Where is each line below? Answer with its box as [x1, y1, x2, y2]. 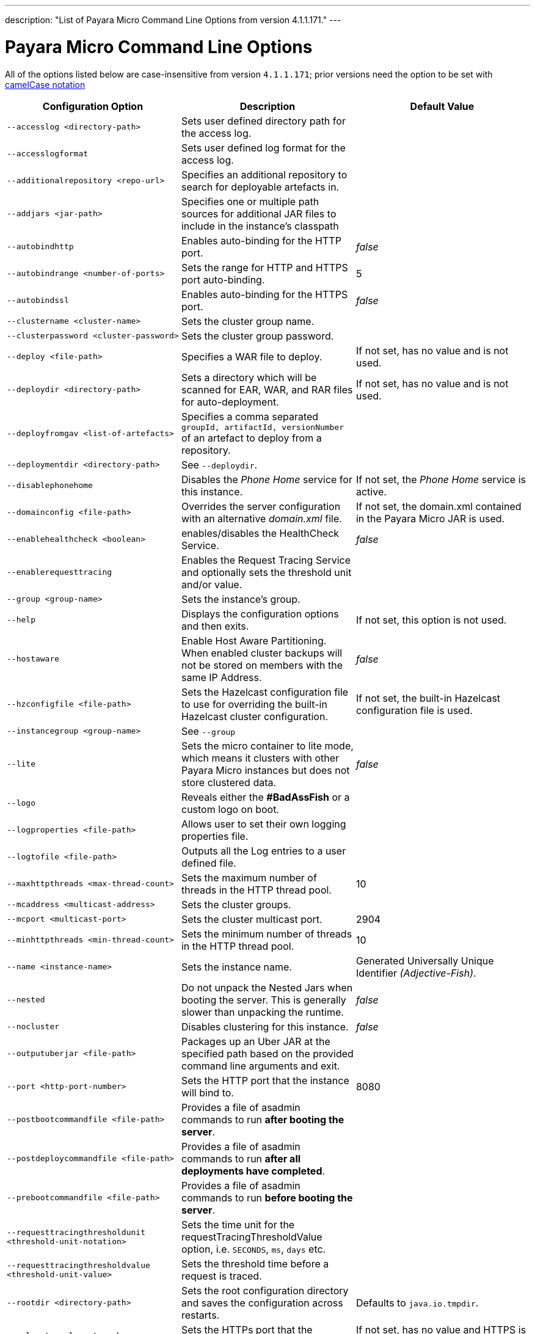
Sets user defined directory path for [181, 114, 346, 127]
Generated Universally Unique [355, 954, 494, 967]
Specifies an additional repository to [181, 168, 348, 181]
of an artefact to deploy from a [181, 431, 322, 444]
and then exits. [181, 619, 249, 632]
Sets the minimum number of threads [181, 927, 352, 940]
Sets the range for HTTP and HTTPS [181, 261, 348, 274]
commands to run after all [181, 1152, 301, 1165]
